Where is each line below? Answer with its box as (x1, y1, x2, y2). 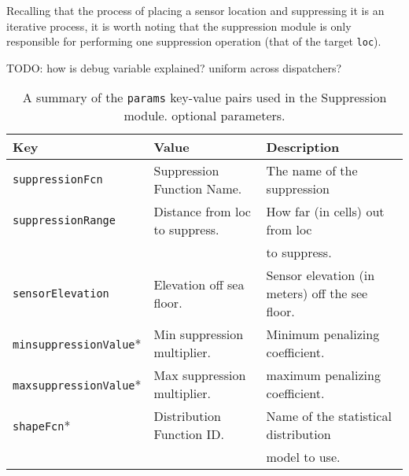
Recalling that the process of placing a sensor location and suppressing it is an (6, 2, 385, 18)
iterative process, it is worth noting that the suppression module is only (6, 17, 352, 34)
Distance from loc (153, 202, 251, 221)
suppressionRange (13, 214, 116, 227)
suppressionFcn (13, 173, 103, 186)
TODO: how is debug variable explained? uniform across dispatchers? (6, 59, 342, 76)
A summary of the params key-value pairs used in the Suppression (22, 88, 387, 107)
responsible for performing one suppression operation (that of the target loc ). (6, 33, 381, 50)
